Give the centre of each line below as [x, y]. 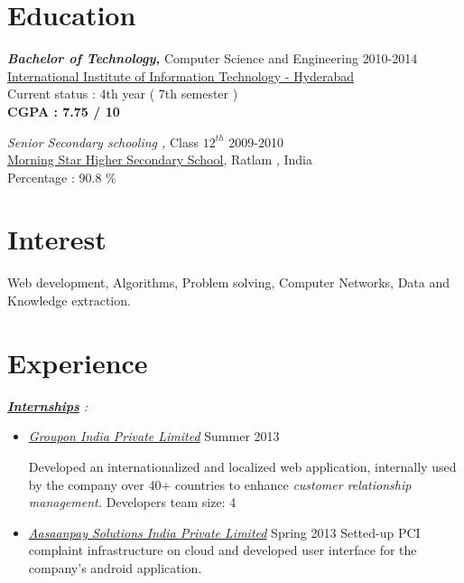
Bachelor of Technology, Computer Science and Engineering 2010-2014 [213, 58]
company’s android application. [115, 567]
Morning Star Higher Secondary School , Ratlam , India [160, 160]
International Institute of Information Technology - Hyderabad [181, 75]
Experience [78, 362]
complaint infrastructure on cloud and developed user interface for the [223, 550]
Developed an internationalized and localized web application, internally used [242, 466]
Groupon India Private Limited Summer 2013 [154, 436]
